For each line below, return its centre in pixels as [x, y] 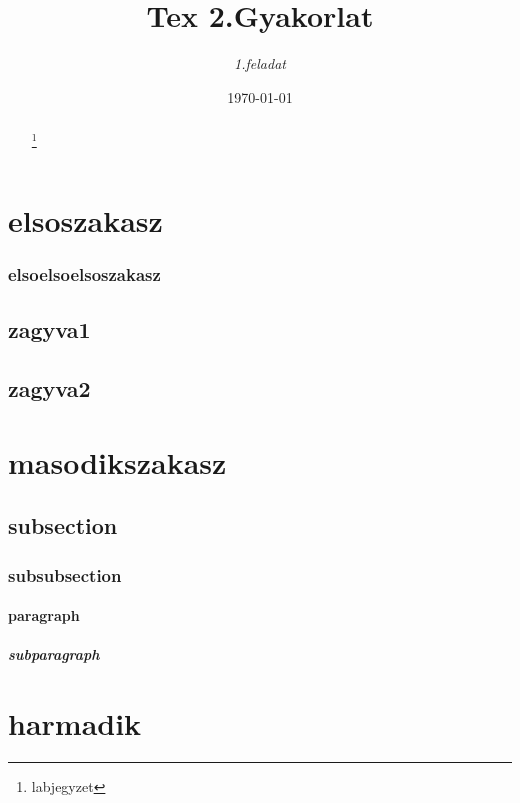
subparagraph [54, 654]
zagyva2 [49, 388]
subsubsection [65, 574]
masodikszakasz [117, 461]
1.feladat [260, 63]
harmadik [75, 723]
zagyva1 [49, 329]
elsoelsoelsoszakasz [84, 274]
